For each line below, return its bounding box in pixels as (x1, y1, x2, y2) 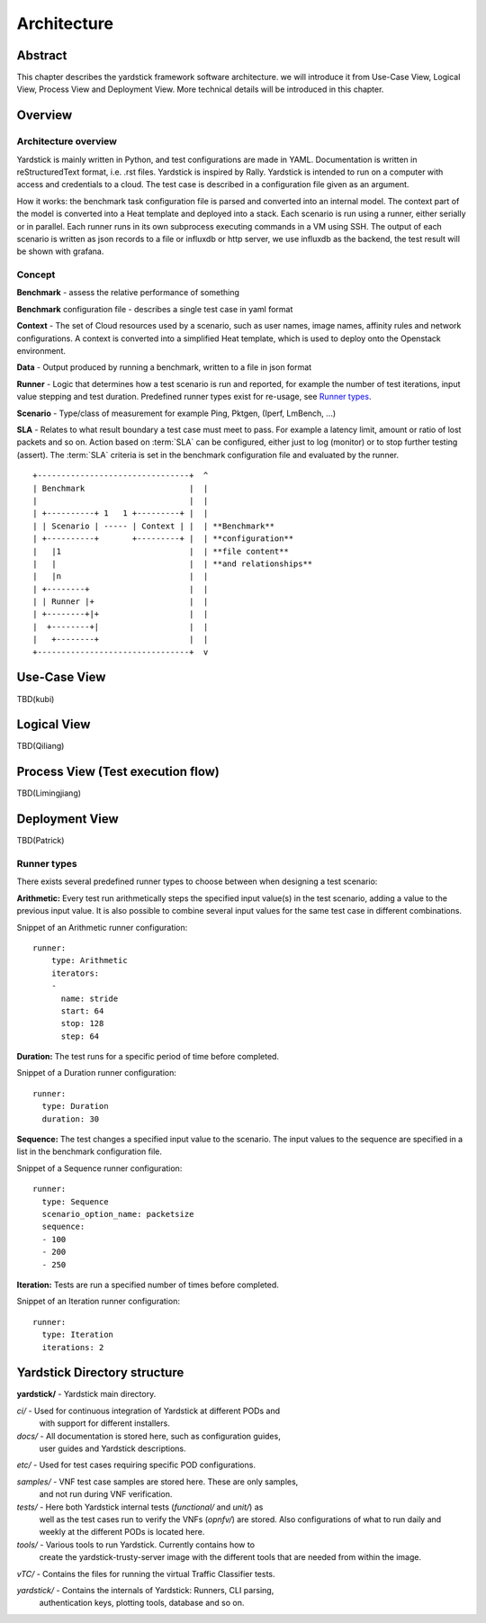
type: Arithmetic (50, 955, 128, 966)
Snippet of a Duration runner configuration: (16, 1068, 177, 1078)
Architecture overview (16, 135, 117, 148)
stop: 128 (60, 1018, 104, 1029)
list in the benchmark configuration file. (16, 1146, 162, 1157)
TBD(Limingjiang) (16, 788, 81, 798)
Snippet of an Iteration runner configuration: (16, 1296, 180, 1307)
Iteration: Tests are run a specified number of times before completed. (16, 1279, 279, 1290)
